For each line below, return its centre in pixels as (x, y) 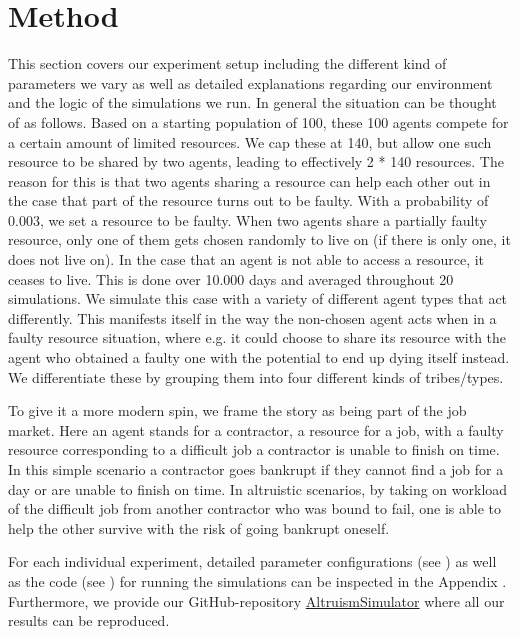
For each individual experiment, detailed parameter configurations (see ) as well (252, 561)
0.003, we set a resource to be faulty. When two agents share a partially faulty (247, 219)
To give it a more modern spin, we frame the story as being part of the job (237, 410)
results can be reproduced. (89, 620)
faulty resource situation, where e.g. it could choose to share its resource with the (257, 337)
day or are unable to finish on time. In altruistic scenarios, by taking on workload (258, 488)
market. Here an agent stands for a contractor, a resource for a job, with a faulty (256, 429)
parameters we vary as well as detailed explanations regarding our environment (250, 82)
